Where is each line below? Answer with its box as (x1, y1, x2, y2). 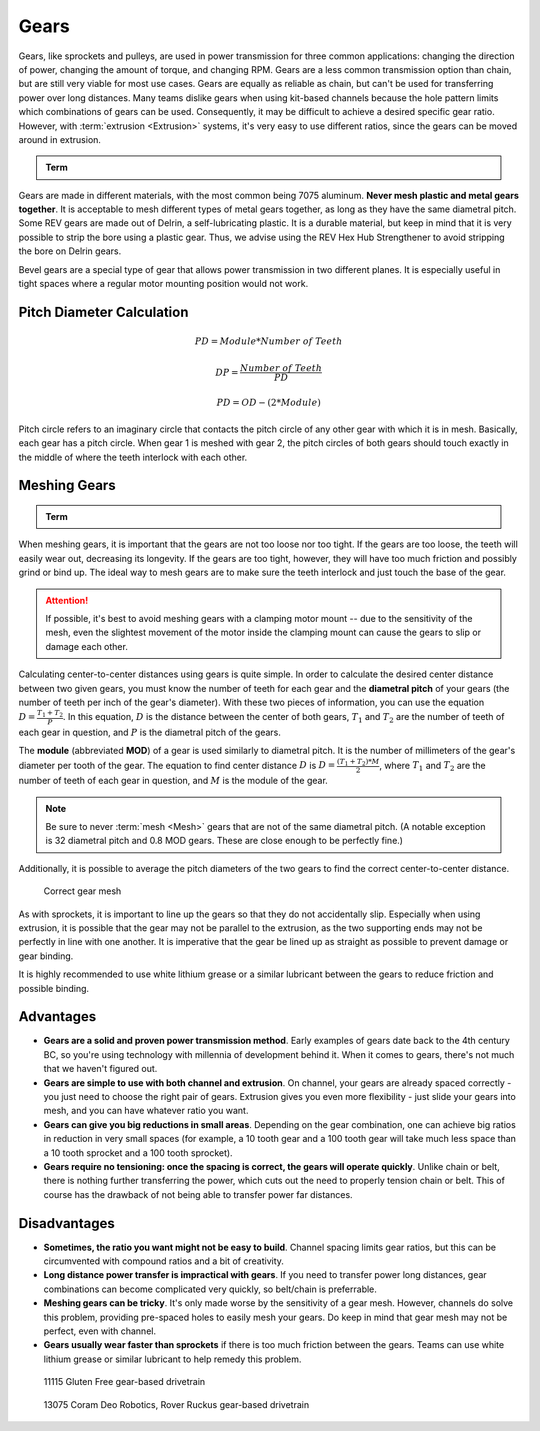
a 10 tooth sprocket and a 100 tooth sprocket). (43, 1146, 234, 1159)
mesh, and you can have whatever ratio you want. (43, 1105, 249, 1117)
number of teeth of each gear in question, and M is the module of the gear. (18, 775, 329, 787)
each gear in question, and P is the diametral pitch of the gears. (18, 726, 282, 738)
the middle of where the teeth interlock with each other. (18, 451, 248, 463)
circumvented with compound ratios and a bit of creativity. (43, 1255, 285, 1267)
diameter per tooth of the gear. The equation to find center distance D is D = (18, 759, 336, 771)
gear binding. (18, 950, 74, 962)
